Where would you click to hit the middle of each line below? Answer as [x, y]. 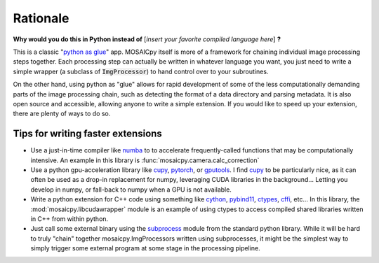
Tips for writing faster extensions [88, 134]
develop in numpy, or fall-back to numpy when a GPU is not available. [131, 190]
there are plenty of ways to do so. [62, 114]
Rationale [41, 18]
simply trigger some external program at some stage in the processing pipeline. [145, 248]
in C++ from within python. [69, 219]
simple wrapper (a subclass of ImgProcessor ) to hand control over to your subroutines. [141, 71]
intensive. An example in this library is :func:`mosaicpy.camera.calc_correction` [145, 160]
